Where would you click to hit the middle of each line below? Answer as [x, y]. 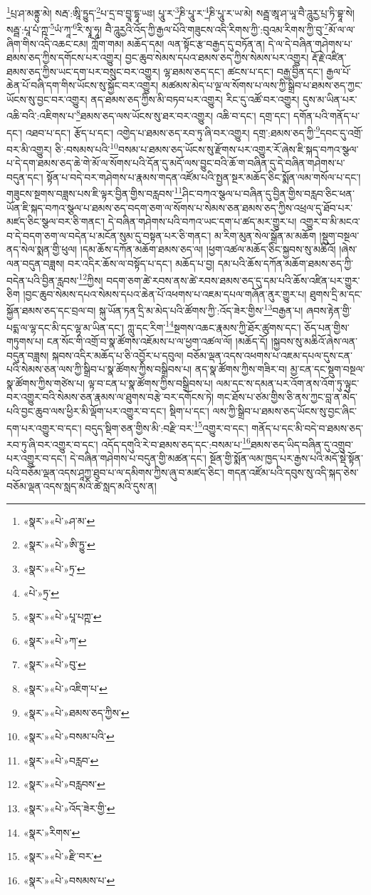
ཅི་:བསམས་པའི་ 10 [87, 148]
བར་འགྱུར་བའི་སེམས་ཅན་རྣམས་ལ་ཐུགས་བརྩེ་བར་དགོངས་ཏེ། [110, 397]
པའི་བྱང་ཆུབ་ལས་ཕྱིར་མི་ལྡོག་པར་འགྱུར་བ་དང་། [87, 410]
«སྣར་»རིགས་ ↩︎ [52, 832]
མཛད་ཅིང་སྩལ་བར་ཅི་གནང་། [56, 221]
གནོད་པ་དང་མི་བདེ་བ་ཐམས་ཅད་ [307, 428]
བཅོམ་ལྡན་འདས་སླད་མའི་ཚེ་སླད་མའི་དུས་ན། [82, 486]
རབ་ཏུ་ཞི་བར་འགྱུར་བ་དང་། [52, 444]
